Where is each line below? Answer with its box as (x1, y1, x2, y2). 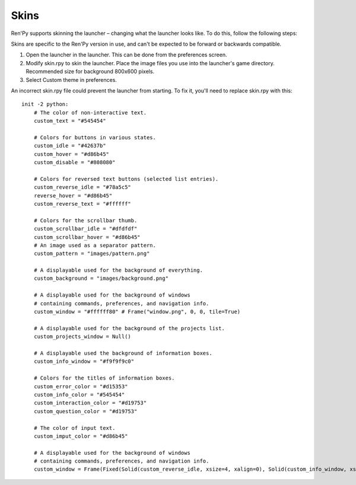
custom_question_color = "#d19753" (33, 408, 138, 414)
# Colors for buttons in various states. (33, 134, 157, 141)
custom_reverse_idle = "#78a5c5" (33, 184, 132, 191)
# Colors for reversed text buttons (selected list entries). (33, 176, 219, 182)
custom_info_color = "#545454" (33, 391, 125, 398)
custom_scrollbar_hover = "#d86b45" (33, 234, 141, 240)
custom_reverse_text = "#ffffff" (33, 200, 132, 207)
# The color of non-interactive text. (33, 109, 147, 116)
